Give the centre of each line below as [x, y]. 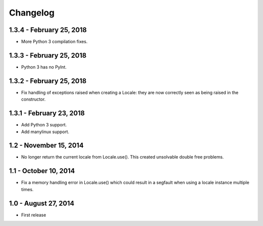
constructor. [33, 99]
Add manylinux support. [45, 132]
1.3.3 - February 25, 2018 [48, 55]
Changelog [32, 13]
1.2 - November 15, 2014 [46, 146]
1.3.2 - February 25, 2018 [48, 81]
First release [34, 215]
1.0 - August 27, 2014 [42, 203]
